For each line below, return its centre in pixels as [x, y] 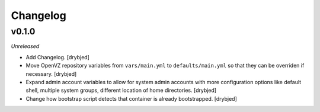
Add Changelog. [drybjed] [58, 57]
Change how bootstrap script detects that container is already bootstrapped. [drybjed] [131, 98]
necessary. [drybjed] [51, 73]
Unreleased [25, 46]
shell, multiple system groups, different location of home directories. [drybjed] [121, 90]
